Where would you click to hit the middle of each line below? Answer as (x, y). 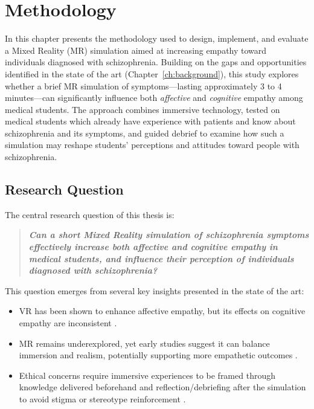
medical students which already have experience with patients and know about (150, 121)
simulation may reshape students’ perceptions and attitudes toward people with (152, 145)
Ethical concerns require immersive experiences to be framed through (147, 375)
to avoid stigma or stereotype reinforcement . (102, 398)
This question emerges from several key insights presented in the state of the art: (155, 290)
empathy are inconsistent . (68, 323)
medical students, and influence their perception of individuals (161, 258)
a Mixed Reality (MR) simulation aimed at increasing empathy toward (136, 50)
